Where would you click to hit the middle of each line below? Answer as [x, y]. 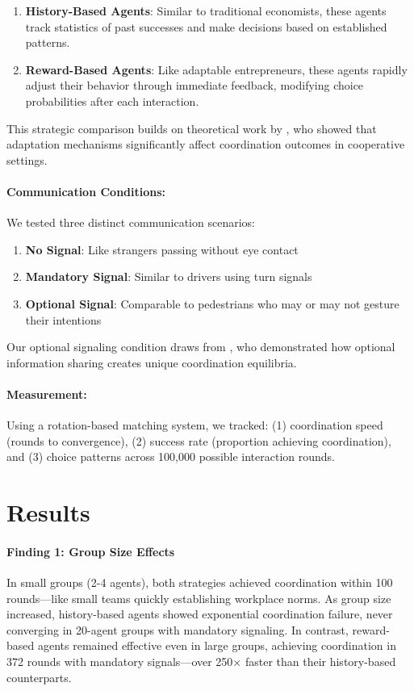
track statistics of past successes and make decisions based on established [206, 26]
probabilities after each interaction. [112, 101]
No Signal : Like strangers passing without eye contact [162, 249]
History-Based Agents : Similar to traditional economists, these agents [206, 10]
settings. [27, 159]
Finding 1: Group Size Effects [91, 551]
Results [48, 512]
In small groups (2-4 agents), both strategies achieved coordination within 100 [200, 582]
